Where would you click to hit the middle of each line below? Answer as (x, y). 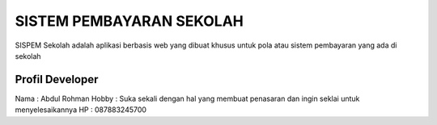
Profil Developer (57, 79)
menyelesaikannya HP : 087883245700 (81, 110)
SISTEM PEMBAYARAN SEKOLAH (129, 21)
